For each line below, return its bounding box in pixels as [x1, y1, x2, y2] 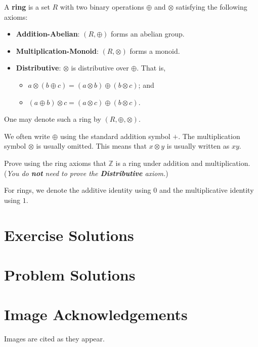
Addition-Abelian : [16, 28, 80, 39]
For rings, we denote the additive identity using [4, 185, 151, 195]
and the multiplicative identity [159, 185, 254, 195]
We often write [4, 130, 50, 141]
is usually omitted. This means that [36, 141, 147, 151]
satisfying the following [176, 2, 247, 12]
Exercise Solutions [4, 224, 134, 245]
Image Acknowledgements [4, 304, 188, 325]
